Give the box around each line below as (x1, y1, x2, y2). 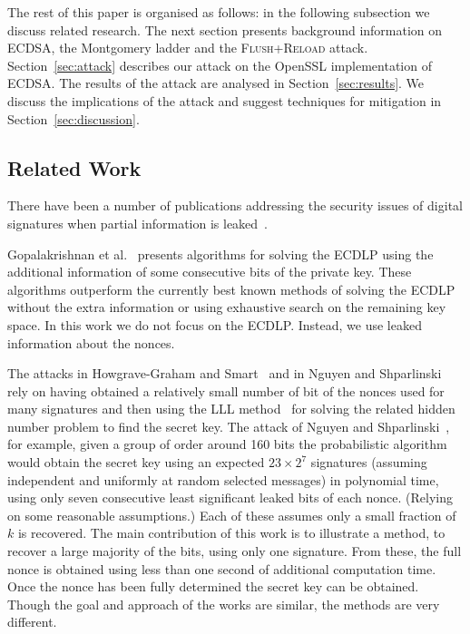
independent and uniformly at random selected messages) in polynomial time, (7, 470, 439, 489)
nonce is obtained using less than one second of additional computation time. (7, 559, 436, 578)
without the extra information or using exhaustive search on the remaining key (7, 297, 446, 317)
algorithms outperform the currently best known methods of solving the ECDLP (7, 279, 455, 298)
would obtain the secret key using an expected (7, 453, 265, 472)
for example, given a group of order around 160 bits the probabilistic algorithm (7, 434, 447, 454)
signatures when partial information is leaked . (7, 213, 268, 232)
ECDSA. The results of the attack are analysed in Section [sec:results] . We (7, 73, 425, 93)
